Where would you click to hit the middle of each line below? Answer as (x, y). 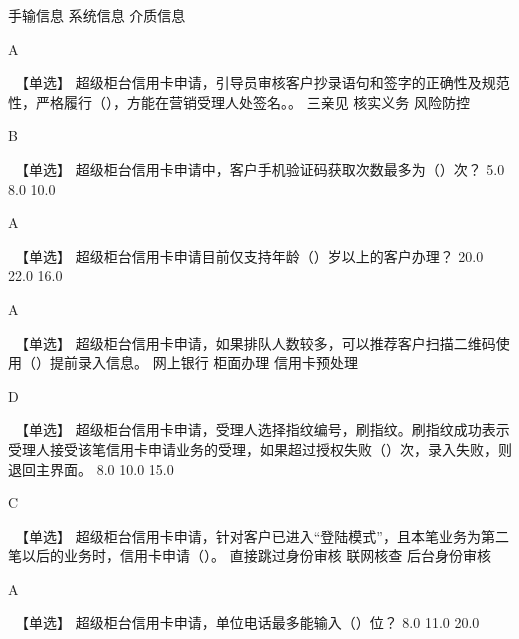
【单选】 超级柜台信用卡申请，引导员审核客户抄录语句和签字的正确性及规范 (265, 82)
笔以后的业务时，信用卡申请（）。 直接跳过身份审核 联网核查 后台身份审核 (250, 555)
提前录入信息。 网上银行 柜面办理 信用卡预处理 (204, 362)
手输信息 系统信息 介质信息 (97, 15)
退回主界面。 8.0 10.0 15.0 (91, 468)
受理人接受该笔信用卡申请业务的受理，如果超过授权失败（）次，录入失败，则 (260, 448)
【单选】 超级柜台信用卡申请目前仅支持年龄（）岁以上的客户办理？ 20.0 (252, 255)
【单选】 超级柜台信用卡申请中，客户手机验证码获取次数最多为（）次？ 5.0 (263, 168)
